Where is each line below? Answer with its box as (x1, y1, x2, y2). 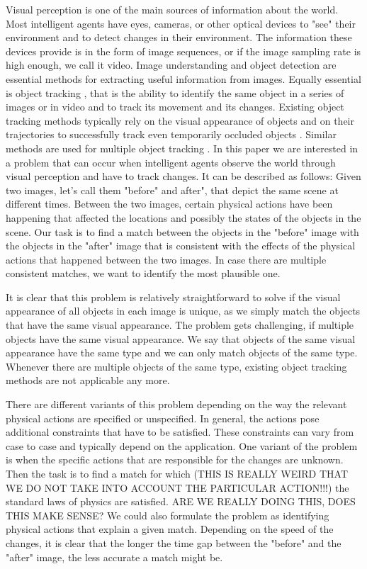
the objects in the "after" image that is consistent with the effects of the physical (6, 238, 356, 253)
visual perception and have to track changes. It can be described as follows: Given (6, 169, 361, 184)
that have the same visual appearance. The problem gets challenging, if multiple (6, 317, 354, 332)
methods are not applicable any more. (6, 373, 170, 388)
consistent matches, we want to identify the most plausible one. (6, 266, 281, 281)
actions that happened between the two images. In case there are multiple (6, 252, 327, 266)
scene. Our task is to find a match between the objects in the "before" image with (6, 224, 359, 239)
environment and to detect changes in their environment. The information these (6, 30, 352, 45)
